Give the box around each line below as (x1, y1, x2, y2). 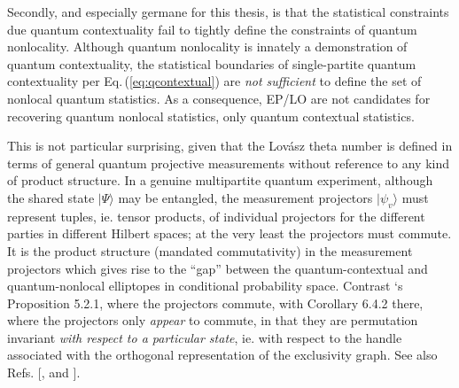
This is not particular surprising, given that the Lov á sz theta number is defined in (7, 136, 453, 155)
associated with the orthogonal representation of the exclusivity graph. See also (7, 345, 438, 364)
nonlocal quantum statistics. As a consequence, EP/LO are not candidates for (7, 89, 431, 107)
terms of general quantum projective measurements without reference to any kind (7, 153, 449, 172)
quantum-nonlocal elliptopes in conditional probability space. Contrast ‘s (7, 276, 403, 295)
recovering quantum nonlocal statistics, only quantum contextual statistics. (7, 106, 415, 125)
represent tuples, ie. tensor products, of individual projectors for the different (7, 206, 425, 225)
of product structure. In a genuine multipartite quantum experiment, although (7, 171, 433, 190)
